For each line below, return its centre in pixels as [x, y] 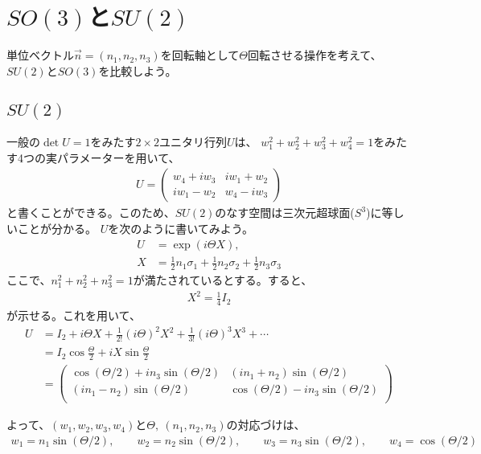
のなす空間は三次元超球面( [285, 213]
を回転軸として [200, 55]
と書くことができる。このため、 [91, 213]
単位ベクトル [40, 55]
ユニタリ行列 [193, 142]
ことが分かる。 [57, 228]
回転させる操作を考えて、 [314, 55]
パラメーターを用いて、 [118, 157]
